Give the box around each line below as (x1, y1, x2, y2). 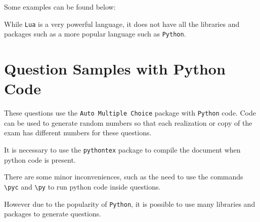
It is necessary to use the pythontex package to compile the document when (4, 144, 241, 155)
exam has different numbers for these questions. (4, 127, 152, 138)
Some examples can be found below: (4, 2, 116, 12)
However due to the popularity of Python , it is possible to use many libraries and (4, 198, 255, 209)
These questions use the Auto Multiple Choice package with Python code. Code (4, 107, 256, 118)
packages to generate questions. (4, 208, 101, 219)
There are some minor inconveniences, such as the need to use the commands (4, 171, 243, 182)
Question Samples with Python (4, 58, 226, 79)
